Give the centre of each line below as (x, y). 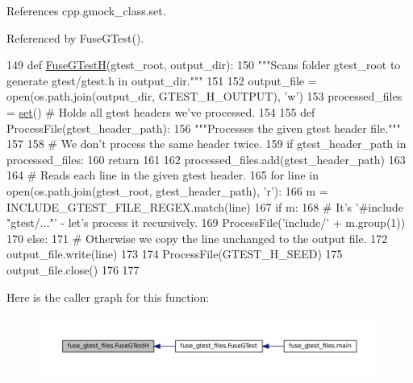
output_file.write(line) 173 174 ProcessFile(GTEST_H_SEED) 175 (175, 254)
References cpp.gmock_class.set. (86, 10)
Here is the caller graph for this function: (108, 297)
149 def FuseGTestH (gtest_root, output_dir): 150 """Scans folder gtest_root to (204, 65)
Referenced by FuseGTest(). (75, 37)
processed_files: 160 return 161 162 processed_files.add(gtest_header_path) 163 (206, 159)
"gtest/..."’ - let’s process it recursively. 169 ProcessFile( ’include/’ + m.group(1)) (206, 222)
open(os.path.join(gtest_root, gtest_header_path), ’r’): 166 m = (167, 190)
